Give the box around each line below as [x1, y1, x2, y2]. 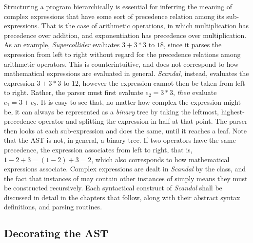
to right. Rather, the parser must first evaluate [4, 87, 143, 97]
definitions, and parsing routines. [4, 202, 102, 212]
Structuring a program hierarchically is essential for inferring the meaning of [4, 1, 233, 11]
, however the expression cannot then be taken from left [78, 77, 245, 88]
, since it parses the [163, 39, 222, 50]
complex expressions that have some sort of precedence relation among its [4, 11, 224, 21]
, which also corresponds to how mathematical [91, 154, 230, 164]
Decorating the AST [4, 225, 109, 241]
